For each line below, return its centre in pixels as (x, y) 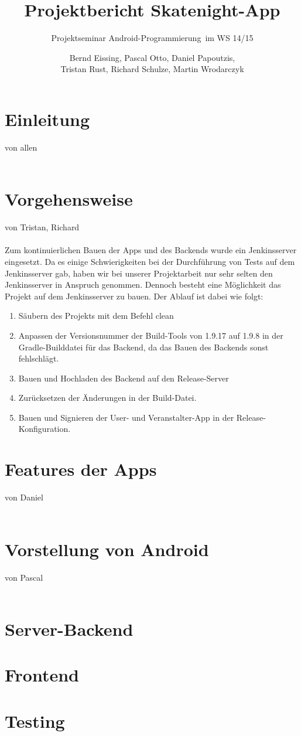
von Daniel (24, 497)
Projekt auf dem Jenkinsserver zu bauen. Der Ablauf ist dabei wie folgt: (134, 296)
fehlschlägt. (39, 358)
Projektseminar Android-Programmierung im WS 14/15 (152, 38)
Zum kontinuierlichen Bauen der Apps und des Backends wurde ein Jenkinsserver (151, 250)
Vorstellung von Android (107, 549)
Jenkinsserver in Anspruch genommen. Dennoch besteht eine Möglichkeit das (143, 284)
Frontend (42, 675)
